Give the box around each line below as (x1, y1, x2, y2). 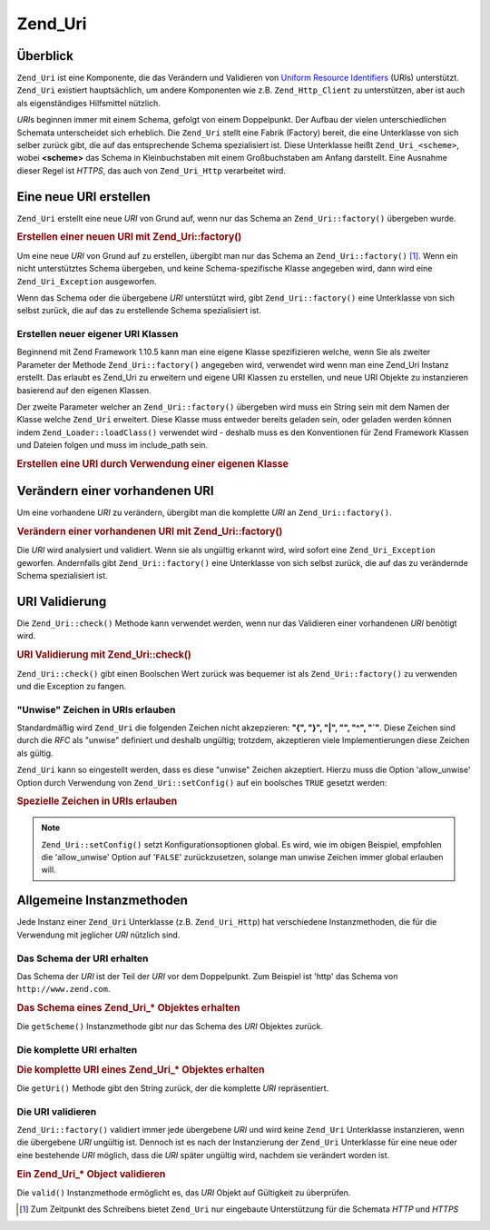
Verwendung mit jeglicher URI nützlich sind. (16, 929, 181, 940)
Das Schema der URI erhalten (16, 952, 149, 965)
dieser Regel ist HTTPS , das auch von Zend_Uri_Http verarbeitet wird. (16, 164, 286, 176)
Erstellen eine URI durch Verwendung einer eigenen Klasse (16, 457, 289, 470)
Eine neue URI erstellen (16, 189, 151, 204)
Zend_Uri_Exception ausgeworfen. (16, 275, 158, 286)
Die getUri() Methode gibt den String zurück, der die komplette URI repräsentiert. (16, 1082, 329, 1094)
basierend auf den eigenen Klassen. (16, 384, 152, 395)
